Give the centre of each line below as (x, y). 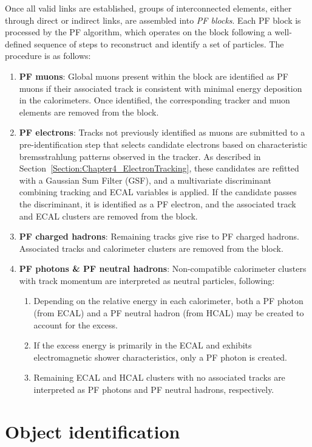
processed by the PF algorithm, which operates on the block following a (138, 32)
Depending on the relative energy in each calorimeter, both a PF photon (168, 301)
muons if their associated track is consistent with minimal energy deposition (161, 88)
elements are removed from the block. (89, 112)
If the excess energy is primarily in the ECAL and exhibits (143, 345)
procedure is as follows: (48, 56)
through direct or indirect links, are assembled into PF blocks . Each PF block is (153, 20)
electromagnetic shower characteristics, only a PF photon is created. (160, 357)
